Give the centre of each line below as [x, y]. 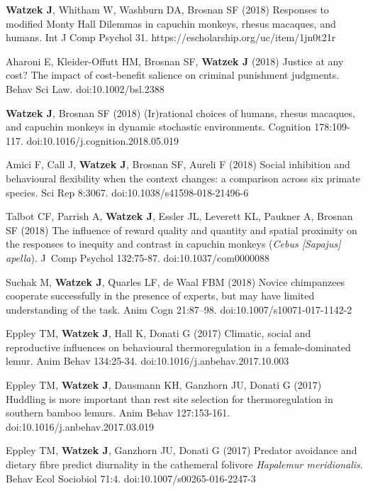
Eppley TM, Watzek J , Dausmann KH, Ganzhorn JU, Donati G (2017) [164, 385]
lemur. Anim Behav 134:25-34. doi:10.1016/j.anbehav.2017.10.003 [147, 361]
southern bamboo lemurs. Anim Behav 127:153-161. [118, 413]
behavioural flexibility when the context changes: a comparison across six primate [183, 178]
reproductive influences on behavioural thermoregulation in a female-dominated [178, 347]
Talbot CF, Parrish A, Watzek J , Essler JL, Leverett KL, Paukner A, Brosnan [179, 216]
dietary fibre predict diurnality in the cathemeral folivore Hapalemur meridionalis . [184, 464]
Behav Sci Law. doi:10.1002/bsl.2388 [85, 88]
